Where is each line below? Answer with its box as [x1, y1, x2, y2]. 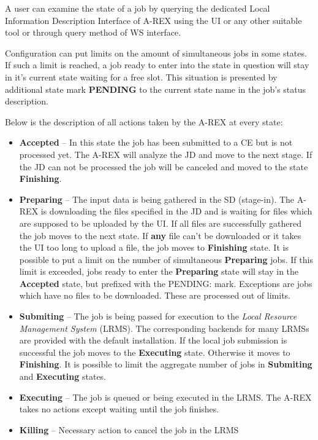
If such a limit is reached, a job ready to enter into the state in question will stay [5, 58, 309, 71]
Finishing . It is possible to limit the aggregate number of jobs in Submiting [19, 358, 312, 371]
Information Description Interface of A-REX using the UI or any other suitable [5, 14, 302, 26]
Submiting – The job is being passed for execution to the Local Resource [19, 310, 297, 323]
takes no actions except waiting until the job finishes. [19, 403, 219, 415]
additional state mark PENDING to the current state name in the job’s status [5, 82, 306, 95]
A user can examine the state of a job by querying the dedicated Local [5, 2, 270, 14]
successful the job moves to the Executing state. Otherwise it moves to [19, 345, 290, 358]
